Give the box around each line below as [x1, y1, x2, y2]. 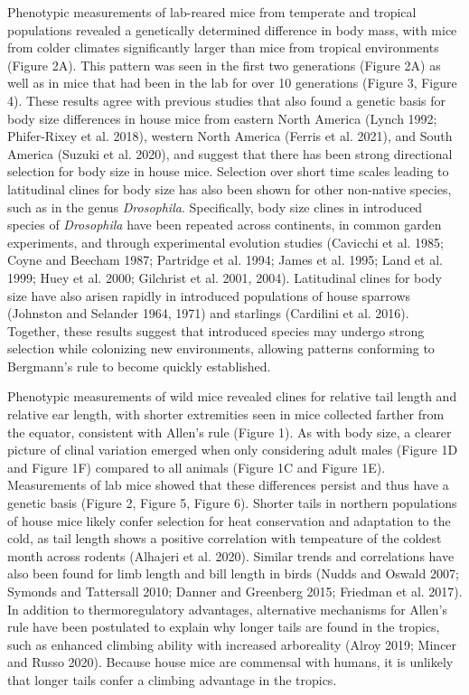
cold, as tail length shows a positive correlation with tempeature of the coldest [7, 529, 442, 548]
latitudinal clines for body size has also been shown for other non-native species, [7, 179, 452, 198]
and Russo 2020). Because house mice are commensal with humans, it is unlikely [7, 653, 454, 672]
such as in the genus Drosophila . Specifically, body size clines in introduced [7, 197, 423, 216]
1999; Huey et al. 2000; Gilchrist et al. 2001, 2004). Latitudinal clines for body [7, 268, 442, 286]
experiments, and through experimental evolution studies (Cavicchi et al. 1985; [7, 232, 444, 251]
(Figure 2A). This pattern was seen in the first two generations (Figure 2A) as [7, 55, 441, 74]
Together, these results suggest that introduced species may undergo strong [7, 321, 425, 340]
